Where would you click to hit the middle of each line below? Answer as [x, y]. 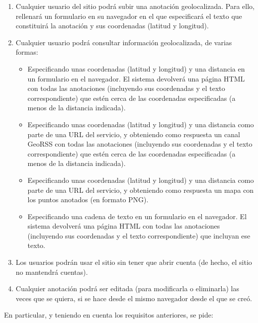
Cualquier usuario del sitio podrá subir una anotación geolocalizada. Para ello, [135, 6]
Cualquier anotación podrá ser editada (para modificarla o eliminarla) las [128, 288]
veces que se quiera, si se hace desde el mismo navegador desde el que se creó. [134, 298]
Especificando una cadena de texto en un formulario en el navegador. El [137, 216]
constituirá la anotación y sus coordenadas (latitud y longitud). [112, 26]
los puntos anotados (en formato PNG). [88, 200]
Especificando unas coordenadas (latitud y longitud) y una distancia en [136, 68]
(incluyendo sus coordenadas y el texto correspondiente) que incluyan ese [139, 235]
